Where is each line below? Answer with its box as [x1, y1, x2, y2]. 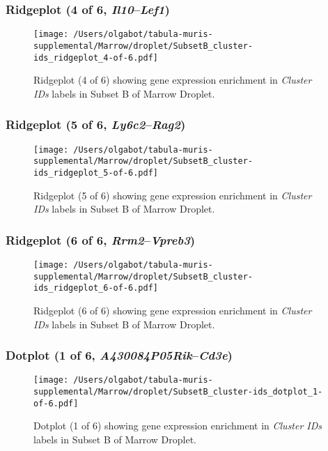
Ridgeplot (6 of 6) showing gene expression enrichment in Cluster [33, 303, 312, 317]
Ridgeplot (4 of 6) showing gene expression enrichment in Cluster [33, 72, 312, 87]
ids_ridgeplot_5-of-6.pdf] [33, 167, 158, 178]
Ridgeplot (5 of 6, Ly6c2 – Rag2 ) [6, 116, 186, 133]
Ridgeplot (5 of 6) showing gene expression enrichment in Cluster [33, 188, 312, 202]
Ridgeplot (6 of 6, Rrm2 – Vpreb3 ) [6, 231, 196, 248]
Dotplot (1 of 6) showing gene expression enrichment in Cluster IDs [33, 418, 322, 433]
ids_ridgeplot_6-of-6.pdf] [33, 283, 158, 293]
